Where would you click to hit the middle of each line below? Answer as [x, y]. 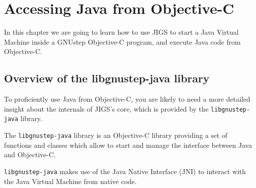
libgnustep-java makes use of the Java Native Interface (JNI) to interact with [125, 171]
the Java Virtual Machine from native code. [70, 181]
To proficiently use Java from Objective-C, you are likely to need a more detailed [127, 99]
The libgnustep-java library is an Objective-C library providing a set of [116, 135]
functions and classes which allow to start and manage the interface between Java [128, 145]
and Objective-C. [30, 155]
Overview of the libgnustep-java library [107, 78]
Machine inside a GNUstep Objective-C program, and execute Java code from [122, 41]
